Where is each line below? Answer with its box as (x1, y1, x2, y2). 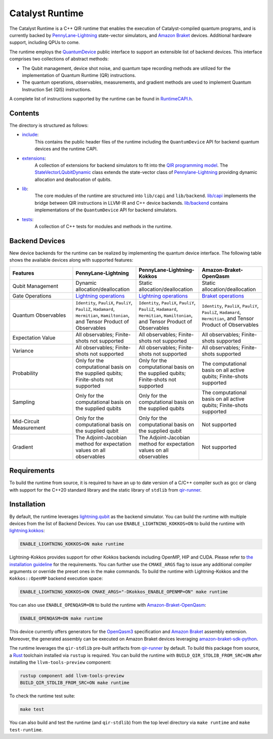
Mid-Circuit (12, 418, 40, 425)
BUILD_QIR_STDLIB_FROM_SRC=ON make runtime (20, 680, 130, 686)
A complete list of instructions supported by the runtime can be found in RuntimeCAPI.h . (9, 96, 193, 102)
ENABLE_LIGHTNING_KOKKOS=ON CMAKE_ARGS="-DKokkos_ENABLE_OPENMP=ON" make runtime (20, 589, 229, 595)
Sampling (12, 398, 35, 405)
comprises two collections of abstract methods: (9, 56, 109, 62)
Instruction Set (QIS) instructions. (22, 86, 92, 92)
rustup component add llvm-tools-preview (20, 673, 124, 679)
